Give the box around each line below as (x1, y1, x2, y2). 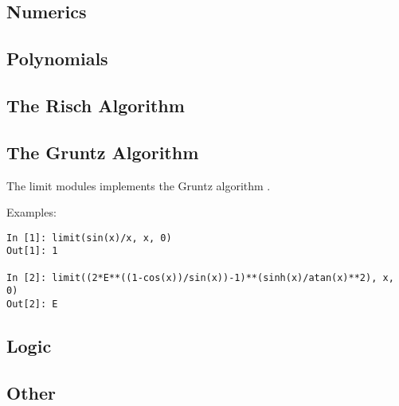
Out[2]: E (6, 299, 58, 310)
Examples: (6, 204, 57, 221)
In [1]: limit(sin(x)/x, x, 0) (6, 232, 172, 244)
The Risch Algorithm (6, 92, 185, 117)
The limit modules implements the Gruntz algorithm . (6, 177, 271, 193)
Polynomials (6, 46, 108, 71)
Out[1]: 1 (6, 245, 58, 257)
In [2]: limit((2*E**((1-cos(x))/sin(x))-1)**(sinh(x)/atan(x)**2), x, (6, 271, 394, 283)
